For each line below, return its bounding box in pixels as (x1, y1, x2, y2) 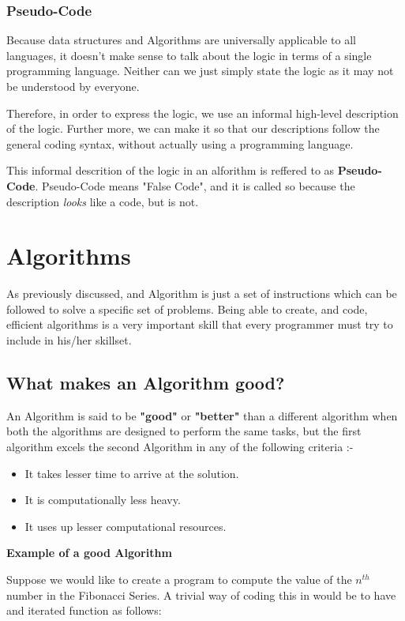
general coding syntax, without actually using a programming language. (6, 135, 354, 152)
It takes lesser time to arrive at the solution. (24, 465, 239, 481)
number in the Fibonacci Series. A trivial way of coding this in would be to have (6, 586, 396, 603)
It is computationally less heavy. (24, 491, 181, 508)
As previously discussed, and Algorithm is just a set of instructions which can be (6, 285, 397, 302)
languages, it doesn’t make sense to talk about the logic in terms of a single (6, 47, 372, 63)
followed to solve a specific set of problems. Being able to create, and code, (6, 300, 368, 317)
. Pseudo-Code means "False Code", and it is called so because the (35, 177, 355, 194)
